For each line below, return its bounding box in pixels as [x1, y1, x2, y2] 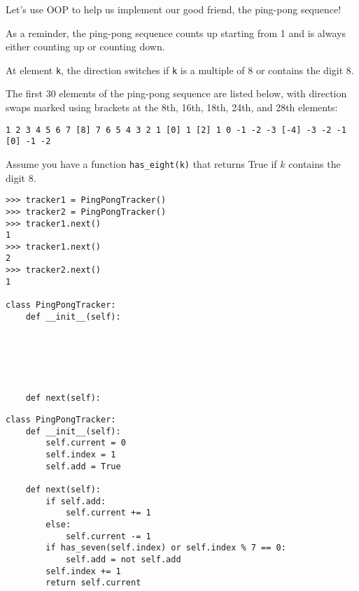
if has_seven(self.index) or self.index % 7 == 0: [45, 543, 286, 553]
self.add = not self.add [65, 554, 181, 564]
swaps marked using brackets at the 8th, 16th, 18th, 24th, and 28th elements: [6, 100, 338, 115]
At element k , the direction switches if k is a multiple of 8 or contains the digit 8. [6, 62, 354, 77]
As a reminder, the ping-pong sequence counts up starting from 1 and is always [6, 25, 346, 40]
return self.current [45, 578, 141, 588]
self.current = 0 [45, 438, 126, 448]
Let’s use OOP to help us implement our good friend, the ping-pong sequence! [6, 2, 342, 16]
